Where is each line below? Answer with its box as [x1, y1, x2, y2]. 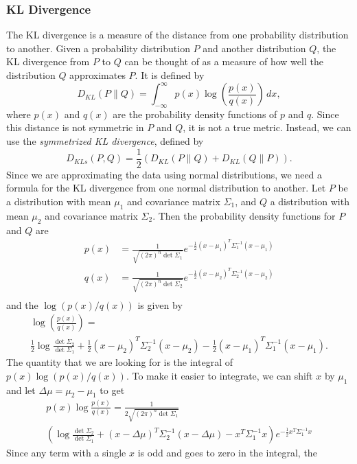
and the [6, 297, 38, 312]
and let [6, 382, 36, 397]
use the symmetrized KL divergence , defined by [6, 134, 204, 148]
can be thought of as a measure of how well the [124, 54, 323, 69]
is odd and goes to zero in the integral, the [137, 445, 317, 460]
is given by [137, 297, 183, 312]
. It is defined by [135, 68, 205, 82]
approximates [69, 68, 126, 82]
